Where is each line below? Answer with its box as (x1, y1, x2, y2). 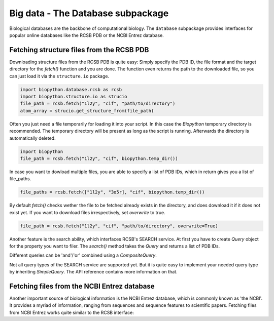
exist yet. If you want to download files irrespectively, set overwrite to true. (9, 209, 165, 215)
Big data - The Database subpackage (9, 8, 169, 19)
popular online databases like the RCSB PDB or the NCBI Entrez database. (9, 32, 164, 38)
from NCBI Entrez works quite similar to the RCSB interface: (9, 309, 134, 315)
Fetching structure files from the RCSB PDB (9, 46, 149, 54)
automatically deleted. (9, 135, 56, 141)
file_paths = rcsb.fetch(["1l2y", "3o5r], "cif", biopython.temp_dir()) (20, 189, 205, 195)
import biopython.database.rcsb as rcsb (20, 87, 122, 92)
